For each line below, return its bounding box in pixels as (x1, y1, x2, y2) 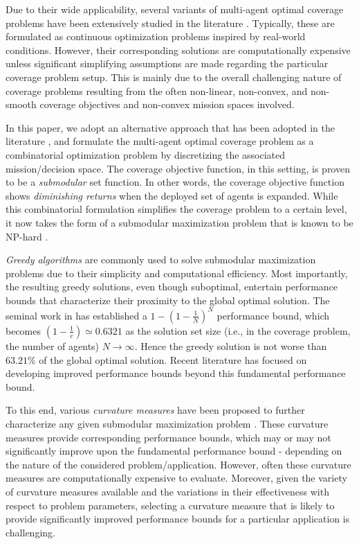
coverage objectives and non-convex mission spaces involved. (39, 97, 295, 112)
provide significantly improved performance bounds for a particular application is (6, 511, 350, 526)
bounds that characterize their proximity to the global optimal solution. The (6, 292, 330, 307)
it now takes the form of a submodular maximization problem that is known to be (6, 215, 353, 229)
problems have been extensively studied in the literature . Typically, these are (6, 15, 335, 30)
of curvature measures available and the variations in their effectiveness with (6, 484, 329, 498)
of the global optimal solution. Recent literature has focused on (39, 352, 307, 367)
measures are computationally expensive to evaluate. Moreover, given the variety (6, 471, 347, 485)
